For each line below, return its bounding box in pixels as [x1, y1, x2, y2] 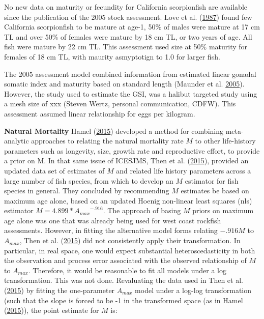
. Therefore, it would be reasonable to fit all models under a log [28, 265, 226, 275]
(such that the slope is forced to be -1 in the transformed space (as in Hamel [4, 295, 243, 305]
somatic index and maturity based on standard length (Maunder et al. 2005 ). [4, 78, 245, 89]
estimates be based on [181, 185, 249, 196]
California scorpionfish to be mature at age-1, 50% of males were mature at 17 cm [4, 21, 260, 32]
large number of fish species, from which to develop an [4, 175, 173, 186]
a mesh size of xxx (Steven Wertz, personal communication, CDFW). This [4, 98, 236, 109]
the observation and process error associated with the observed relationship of [4, 255, 247, 266]
